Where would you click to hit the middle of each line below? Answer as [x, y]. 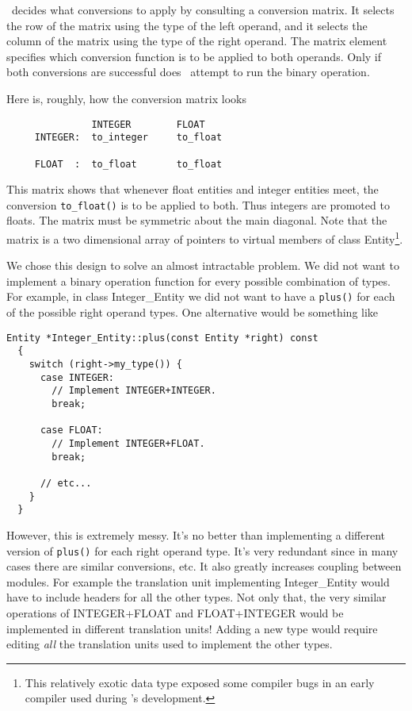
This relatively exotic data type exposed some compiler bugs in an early [200, 682]
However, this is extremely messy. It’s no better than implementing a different [196, 534]
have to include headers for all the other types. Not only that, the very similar [196, 597]
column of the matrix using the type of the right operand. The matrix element [197, 41]
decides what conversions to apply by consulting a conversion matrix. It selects [203, 10]
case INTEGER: [77, 377]
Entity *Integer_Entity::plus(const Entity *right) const [162, 338]
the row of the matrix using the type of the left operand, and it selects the [187, 25]
